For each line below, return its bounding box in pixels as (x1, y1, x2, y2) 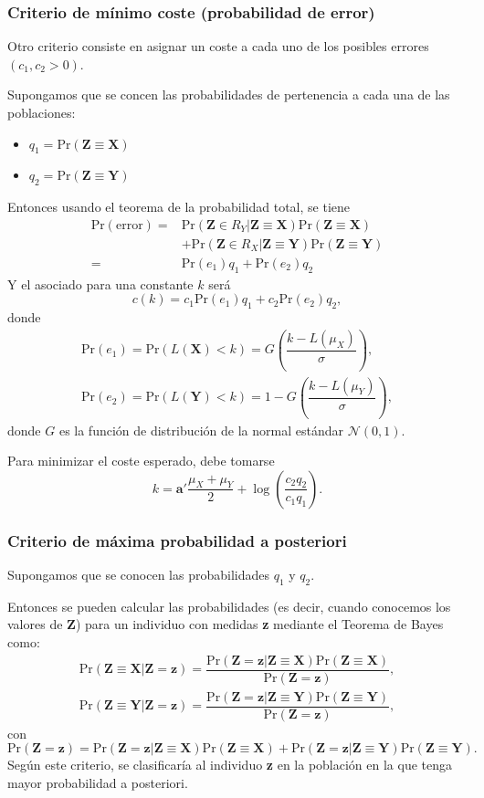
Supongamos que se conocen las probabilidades (7, 565, 269, 583)
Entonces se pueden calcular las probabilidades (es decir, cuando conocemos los (7, 596, 451, 615)
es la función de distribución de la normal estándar (58, 420, 344, 439)
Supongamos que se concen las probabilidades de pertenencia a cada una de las (7, 85, 450, 104)
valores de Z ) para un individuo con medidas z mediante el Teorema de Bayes (7, 614, 444, 634)
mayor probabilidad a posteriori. (7, 772, 188, 792)
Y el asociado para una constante (7, 274, 194, 293)
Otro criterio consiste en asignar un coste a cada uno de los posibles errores (7, 37, 429, 56)
